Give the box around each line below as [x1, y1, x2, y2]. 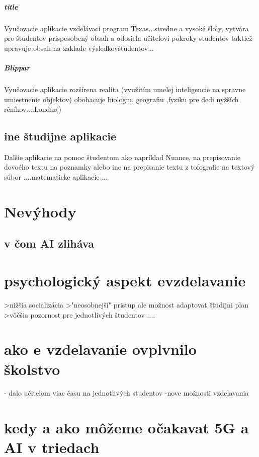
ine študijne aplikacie [4, 128, 117, 144]
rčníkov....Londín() [4, 104, 61, 114]
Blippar [4, 62, 30, 72]
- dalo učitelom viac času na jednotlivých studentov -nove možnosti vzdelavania [4, 388, 249, 398]
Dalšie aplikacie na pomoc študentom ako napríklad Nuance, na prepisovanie [4, 151, 240, 162]
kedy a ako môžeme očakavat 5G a [4, 417, 249, 438]
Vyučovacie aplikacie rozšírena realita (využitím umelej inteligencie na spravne [4, 84, 246, 94]
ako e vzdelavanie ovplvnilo [4, 339, 197, 359]
